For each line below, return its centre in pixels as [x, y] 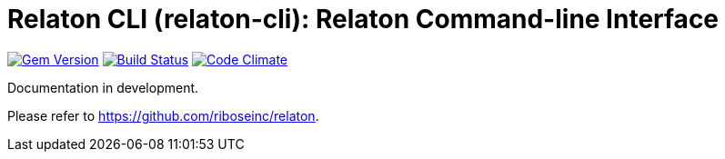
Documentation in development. [103, 87]
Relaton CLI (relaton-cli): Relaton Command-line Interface [363, 19]
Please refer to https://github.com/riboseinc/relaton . [163, 115]
